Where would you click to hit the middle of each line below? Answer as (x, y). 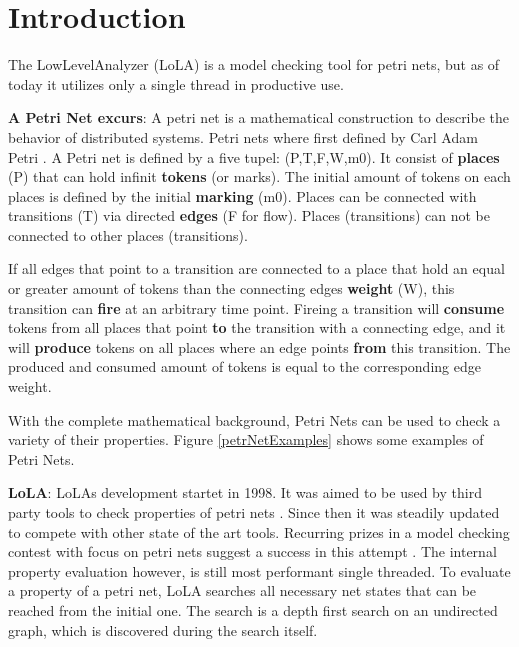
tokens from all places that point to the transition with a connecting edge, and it (257, 327)
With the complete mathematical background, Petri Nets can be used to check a (254, 419)
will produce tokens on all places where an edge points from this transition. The (259, 346)
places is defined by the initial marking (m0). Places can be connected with (242, 195)
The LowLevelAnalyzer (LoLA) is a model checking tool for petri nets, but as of (254, 64)
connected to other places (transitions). (128, 234)
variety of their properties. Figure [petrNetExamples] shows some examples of (246, 439)
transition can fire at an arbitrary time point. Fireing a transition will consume (256, 307)
